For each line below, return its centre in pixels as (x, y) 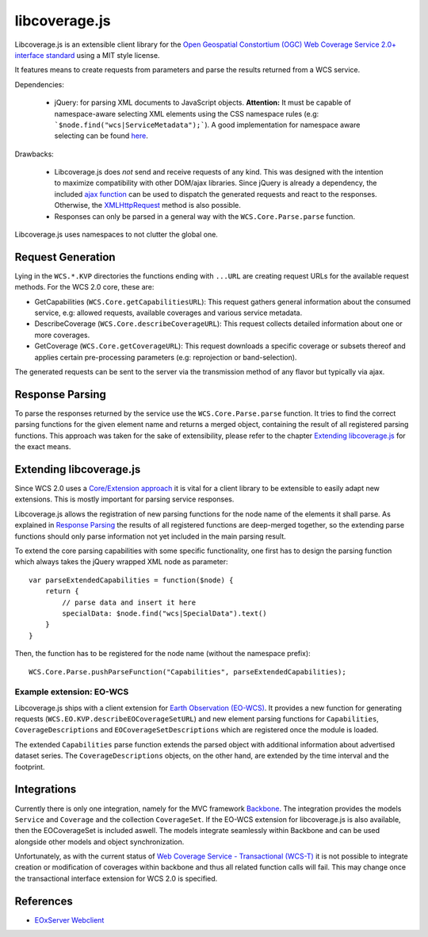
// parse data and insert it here (129, 602)
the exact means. (43, 447)
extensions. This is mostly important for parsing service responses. (124, 499)
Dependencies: (40, 84)
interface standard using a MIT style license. (87, 55)
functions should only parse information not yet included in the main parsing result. (151, 536)
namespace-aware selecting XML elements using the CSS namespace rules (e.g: (187, 113)
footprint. (30, 766)
